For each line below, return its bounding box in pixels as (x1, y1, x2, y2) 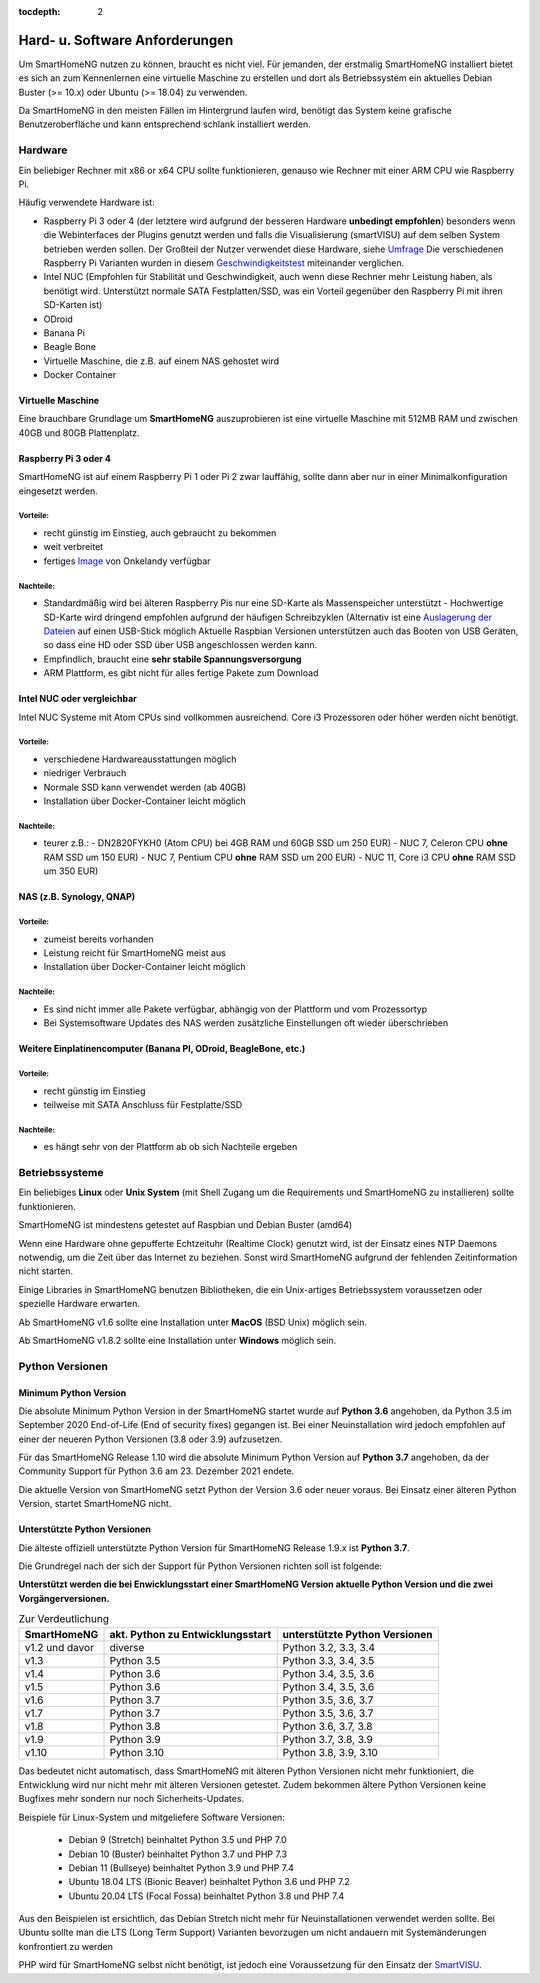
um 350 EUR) (43, 865, 99, 877)
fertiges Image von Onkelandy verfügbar (43, 555, 211, 567)
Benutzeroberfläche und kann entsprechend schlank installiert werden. (18, 118, 312, 130)
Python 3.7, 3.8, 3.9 (282, 1732, 374, 1746)
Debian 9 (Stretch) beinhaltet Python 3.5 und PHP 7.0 (68, 1834, 287, 1846)
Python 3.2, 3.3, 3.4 (282, 1640, 375, 1654)
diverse (109, 1640, 145, 1654)
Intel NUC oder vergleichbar (18, 693, 137, 705)
